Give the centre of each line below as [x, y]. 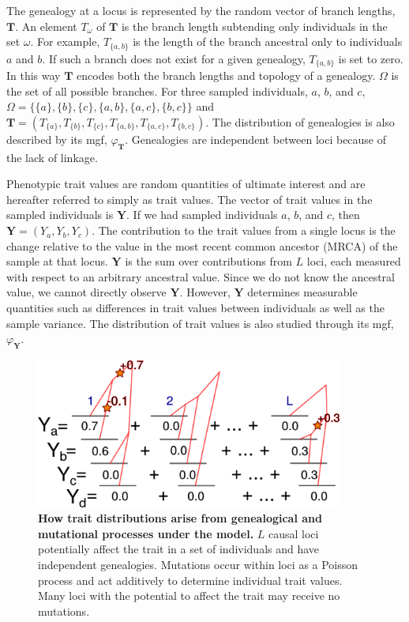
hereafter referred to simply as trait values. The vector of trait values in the [189, 199]
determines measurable [302, 292]
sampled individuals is [60, 215]
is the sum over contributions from [208, 261]
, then [346, 215]
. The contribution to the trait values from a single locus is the [244, 230]
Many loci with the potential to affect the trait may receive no [189, 596]
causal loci [294, 533]
